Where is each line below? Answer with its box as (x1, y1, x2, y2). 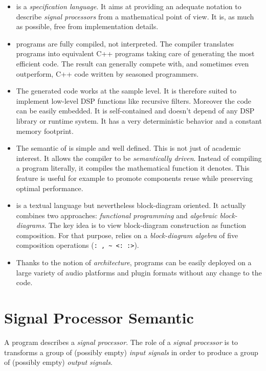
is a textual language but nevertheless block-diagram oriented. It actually (16, 200, 246, 211)
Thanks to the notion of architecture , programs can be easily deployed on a (16, 257, 252, 268)
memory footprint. (16, 125, 74, 136)
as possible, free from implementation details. (16, 21, 159, 32)
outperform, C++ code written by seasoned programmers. (16, 68, 199, 79)
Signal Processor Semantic (4, 307, 194, 328)
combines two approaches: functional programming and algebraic (16, 210, 217, 220)
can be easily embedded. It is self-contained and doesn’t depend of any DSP (16, 105, 255, 116)
